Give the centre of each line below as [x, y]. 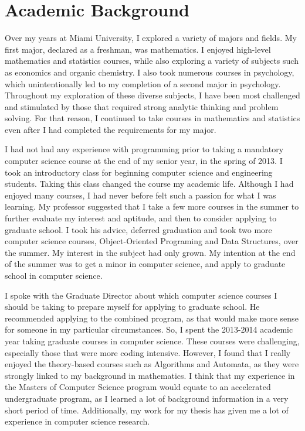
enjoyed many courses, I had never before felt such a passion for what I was [140, 195]
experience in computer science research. [77, 421]
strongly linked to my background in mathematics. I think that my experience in [150, 375]
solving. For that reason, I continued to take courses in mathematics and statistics [152, 118]
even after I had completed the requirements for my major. [111, 129]
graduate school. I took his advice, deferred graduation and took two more [138, 229]
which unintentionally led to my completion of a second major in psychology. [143, 83]
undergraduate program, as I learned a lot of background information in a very [147, 398]
